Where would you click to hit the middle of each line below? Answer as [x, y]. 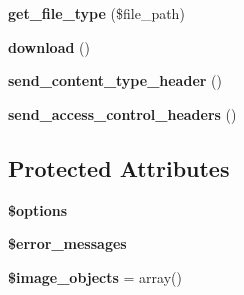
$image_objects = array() [95, 276]
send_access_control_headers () [122, 113]
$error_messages [67, 243]
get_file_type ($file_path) [96, 13]
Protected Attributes [119, 167]
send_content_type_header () [115, 80]
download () [49, 46]
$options [38, 209]
